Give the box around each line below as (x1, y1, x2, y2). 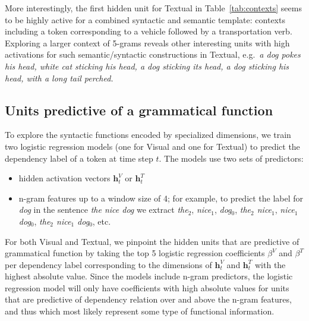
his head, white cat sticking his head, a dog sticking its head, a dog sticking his (5, 59, 289, 72)
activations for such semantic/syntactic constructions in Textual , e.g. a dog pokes (5, 48, 301, 61)
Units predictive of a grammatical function (5, 100, 273, 119)
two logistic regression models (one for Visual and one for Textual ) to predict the (5, 140, 300, 152)
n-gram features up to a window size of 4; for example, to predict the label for (18, 191, 304, 204)
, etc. (92, 215, 111, 227)
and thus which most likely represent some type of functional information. (5, 305, 275, 317)
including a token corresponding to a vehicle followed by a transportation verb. (5, 25, 292, 37)
